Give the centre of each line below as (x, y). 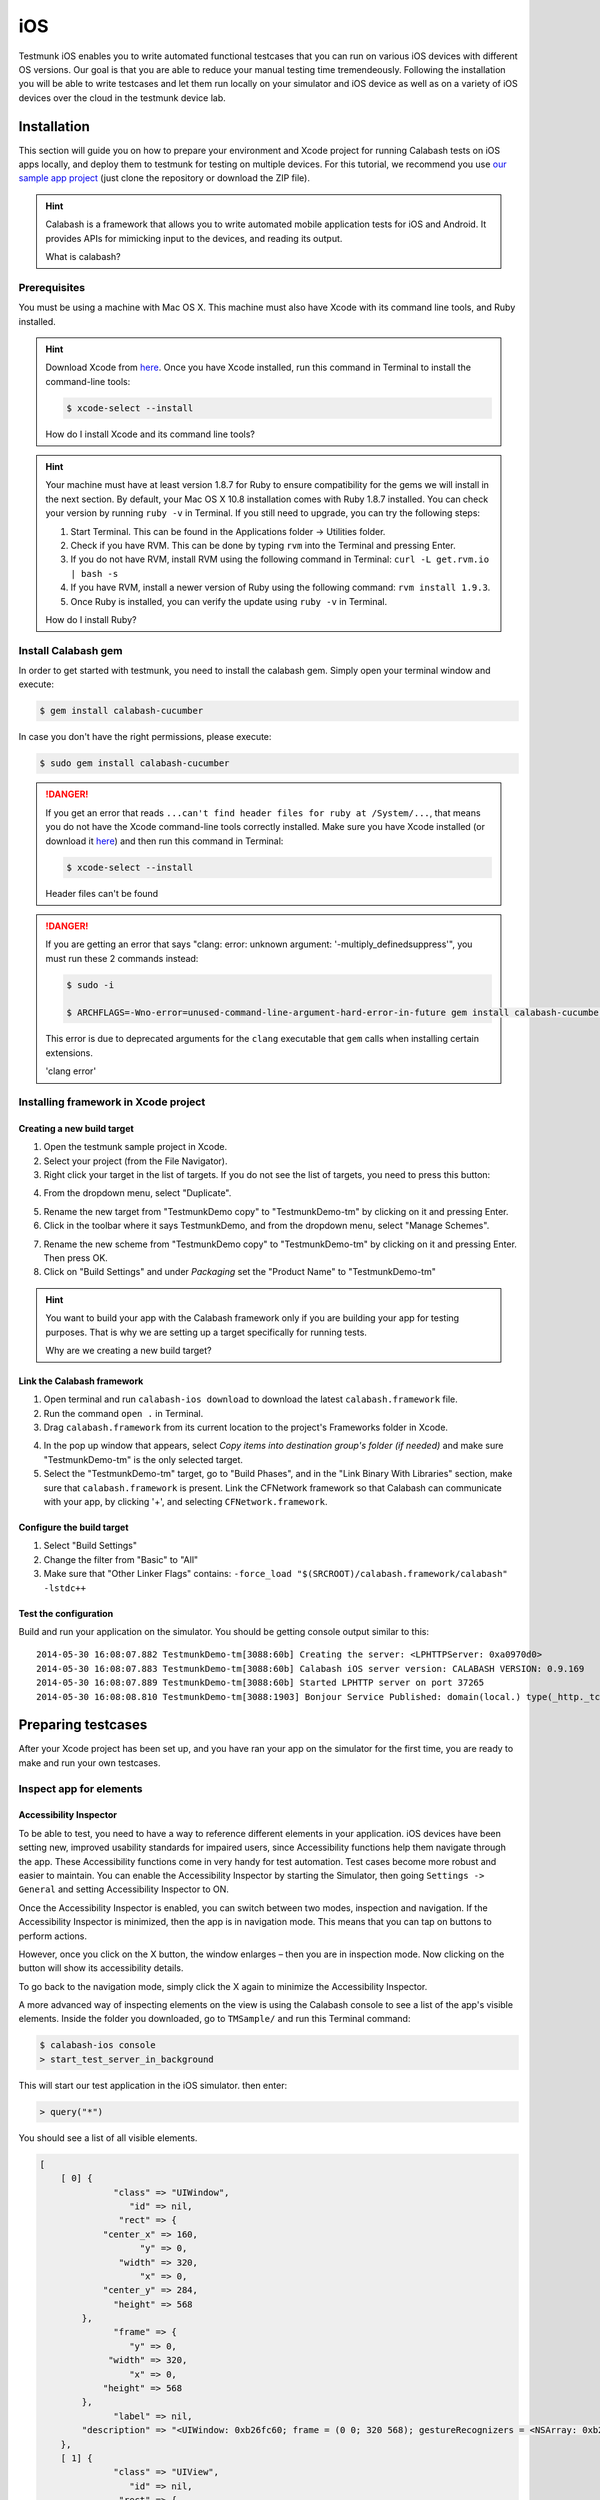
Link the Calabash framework (81, 1381)
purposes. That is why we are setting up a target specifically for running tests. (206, 1332)
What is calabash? (83, 256)
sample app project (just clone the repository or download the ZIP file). (164, 178)
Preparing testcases (83, 1725)
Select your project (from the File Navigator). (135, 1161)
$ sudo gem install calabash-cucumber (134, 763)
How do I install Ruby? (91, 619)
